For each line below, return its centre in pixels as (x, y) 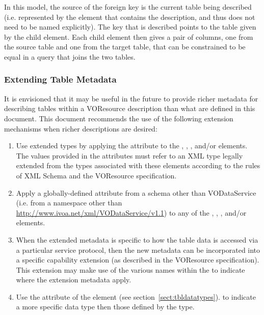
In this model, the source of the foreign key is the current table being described (128, 7)
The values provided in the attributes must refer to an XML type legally (129, 155)
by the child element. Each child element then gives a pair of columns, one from (129, 36)
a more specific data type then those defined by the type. (105, 307)
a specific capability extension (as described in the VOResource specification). (138, 260)
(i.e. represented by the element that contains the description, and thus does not (130, 17)
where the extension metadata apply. (74, 280)
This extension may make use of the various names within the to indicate (130, 269)
